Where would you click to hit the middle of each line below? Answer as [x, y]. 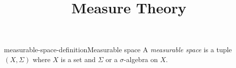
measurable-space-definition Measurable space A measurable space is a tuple [118, 50]
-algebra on [141, 59]
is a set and [78, 59]
